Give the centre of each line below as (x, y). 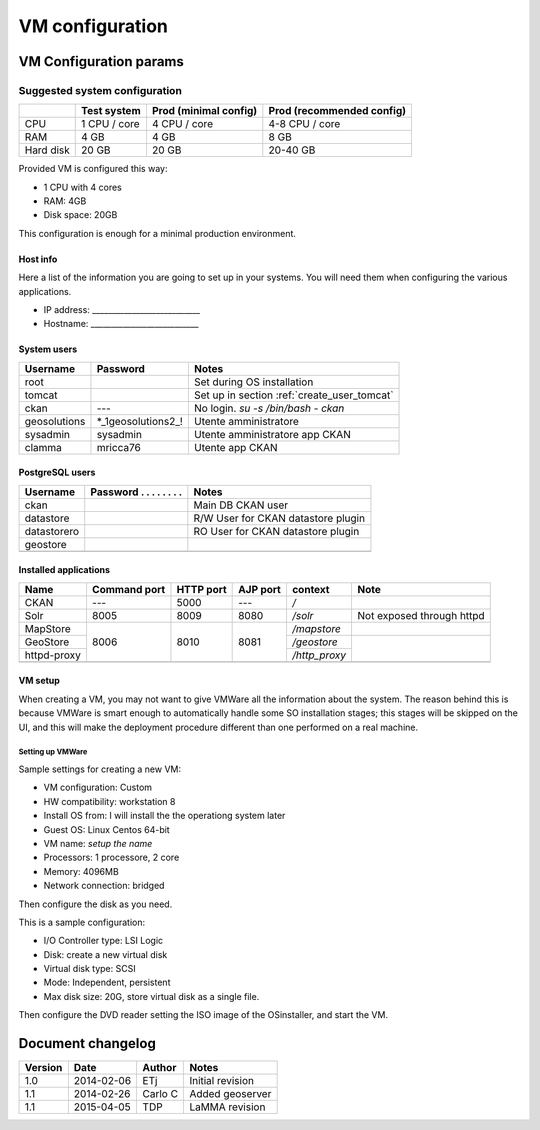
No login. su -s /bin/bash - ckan (269, 408)
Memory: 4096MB (81, 871)
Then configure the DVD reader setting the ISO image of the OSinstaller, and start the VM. (203, 1015)
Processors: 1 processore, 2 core (111, 857)
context (310, 589)
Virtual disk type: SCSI (89, 969)
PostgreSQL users (57, 472)
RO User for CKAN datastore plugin (276, 531)
